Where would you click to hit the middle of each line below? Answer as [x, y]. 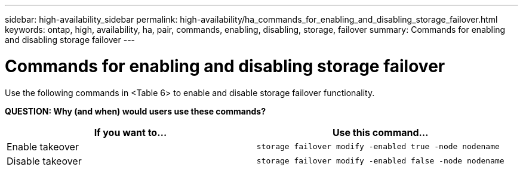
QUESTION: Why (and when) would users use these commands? [136, 111]
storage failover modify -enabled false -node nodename [380, 161]
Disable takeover [44, 161]
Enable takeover [43, 146]
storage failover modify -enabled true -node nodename [378, 146]
